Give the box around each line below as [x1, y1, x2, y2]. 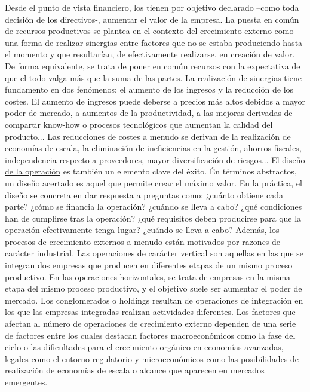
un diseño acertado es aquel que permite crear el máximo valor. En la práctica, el [5, 176, 302, 189]
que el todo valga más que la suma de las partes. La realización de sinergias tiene [5, 71, 302, 84]
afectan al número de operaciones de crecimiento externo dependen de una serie [5, 317, 296, 330]
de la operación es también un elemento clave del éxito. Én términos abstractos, [5, 165, 297, 177]
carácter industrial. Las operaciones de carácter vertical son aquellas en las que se [5, 247, 303, 259]
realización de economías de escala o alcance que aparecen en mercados [5, 364, 265, 376]
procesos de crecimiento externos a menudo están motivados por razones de [5, 235, 281, 247]
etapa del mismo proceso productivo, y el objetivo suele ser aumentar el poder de [5, 282, 302, 295]
